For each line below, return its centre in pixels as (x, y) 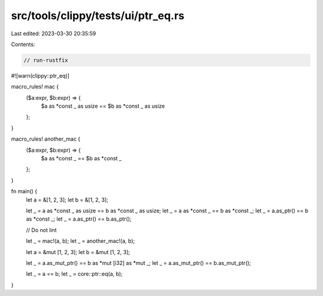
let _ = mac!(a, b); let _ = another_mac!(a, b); (80, 241)
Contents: (23, 44)
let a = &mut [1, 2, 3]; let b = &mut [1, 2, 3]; (78, 252)
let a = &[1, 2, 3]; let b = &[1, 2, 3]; (67, 200)
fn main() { (24, 191)
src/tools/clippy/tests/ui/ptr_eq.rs (98, 16)
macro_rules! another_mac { (46, 139)
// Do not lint (41, 230)
